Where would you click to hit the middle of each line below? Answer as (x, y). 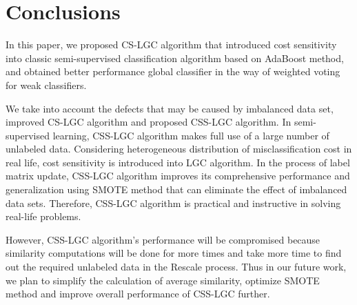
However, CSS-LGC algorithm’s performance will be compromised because (163, 239)
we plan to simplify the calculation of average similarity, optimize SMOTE (163, 280)
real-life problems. (43, 216)
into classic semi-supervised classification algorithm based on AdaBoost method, (175, 58)
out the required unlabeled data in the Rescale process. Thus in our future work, (176, 267)
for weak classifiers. (46, 85)
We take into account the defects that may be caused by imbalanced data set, (170, 108)
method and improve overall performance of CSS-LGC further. (138, 294)
